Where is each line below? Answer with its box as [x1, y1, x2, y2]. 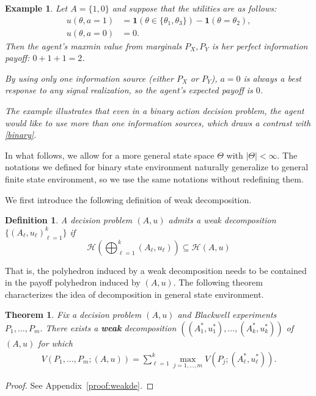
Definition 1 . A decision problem [5, 214, 133, 226]
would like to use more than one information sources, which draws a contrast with [5, 116, 311, 129]
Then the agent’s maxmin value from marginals [5, 39, 182, 52]
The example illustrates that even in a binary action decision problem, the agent [5, 104, 304, 117]
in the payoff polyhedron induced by [5, 276, 141, 289]
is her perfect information [211, 39, 308, 52]
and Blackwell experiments [177, 308, 277, 321]
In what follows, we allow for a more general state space [5, 148, 215, 161]
